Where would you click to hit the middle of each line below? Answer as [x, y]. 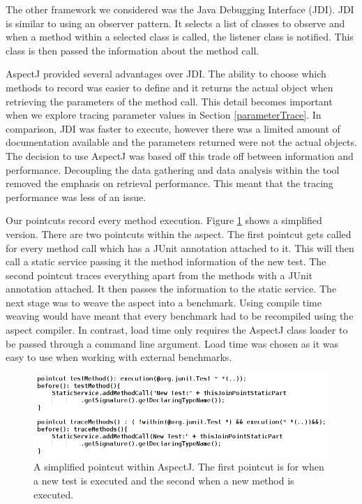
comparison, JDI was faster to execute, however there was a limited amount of [173, 128]
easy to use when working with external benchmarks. [119, 357]
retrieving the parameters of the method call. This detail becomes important [169, 101]
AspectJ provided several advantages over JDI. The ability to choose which [166, 74]
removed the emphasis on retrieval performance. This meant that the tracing [169, 183]
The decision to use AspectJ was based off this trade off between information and [180, 155]
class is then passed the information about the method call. [133, 50]
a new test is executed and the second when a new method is [164, 480]
